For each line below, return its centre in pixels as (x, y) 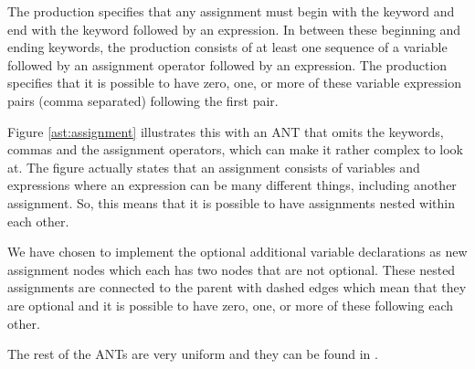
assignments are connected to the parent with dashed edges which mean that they (237, 287)
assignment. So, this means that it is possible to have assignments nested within (232, 202)
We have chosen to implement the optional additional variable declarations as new (237, 252)
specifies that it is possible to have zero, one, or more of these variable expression (234, 83)
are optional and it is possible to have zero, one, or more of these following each (231, 305)
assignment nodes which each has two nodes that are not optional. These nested (232, 269)
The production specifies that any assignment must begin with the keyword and (231, 11)
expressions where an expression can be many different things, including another (232, 185)
